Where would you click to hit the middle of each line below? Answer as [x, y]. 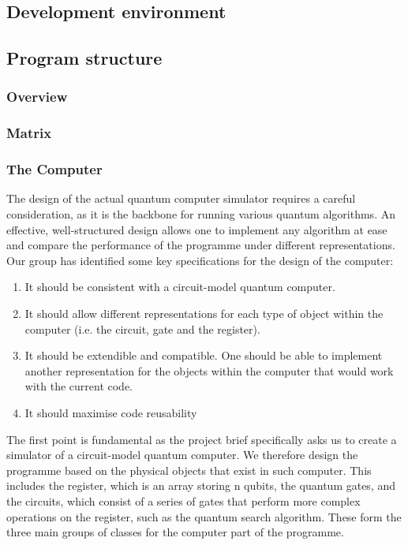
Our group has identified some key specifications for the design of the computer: [200, 260]
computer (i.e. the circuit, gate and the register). [142, 328]
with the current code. [79, 386]
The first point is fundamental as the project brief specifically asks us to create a [202, 439]
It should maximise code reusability [111, 412]
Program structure [84, 58]
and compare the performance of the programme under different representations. [201, 245]
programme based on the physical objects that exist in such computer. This [189, 470]
